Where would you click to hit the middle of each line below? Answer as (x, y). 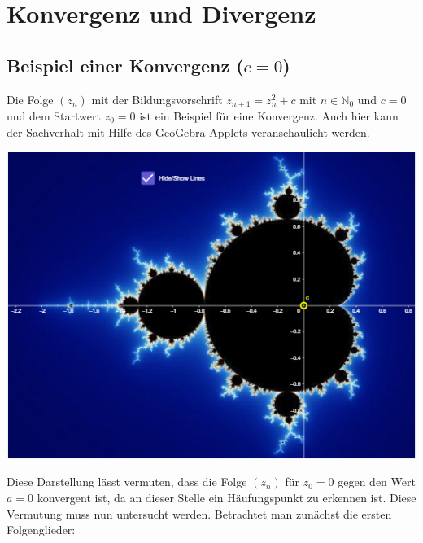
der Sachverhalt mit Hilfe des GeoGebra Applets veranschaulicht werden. (188, 131)
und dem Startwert (54, 116)
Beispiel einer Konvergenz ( (125, 65)
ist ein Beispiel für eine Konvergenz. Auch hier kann (269, 116)
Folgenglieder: (41, 530)
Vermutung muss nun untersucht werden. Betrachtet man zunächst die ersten (199, 513)
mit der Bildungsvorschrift (157, 99)
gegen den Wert (377, 482)
